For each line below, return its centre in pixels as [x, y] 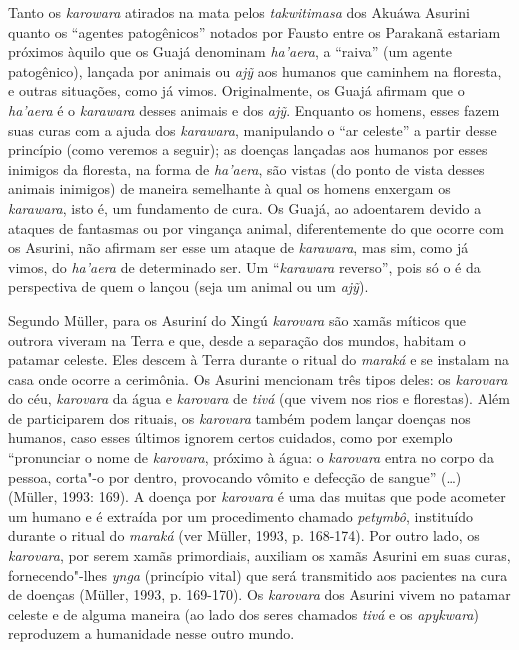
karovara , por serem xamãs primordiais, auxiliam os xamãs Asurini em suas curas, [259, 555]
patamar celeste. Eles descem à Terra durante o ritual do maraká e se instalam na [259, 359]
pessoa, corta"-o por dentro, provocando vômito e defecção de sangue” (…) [235, 476]
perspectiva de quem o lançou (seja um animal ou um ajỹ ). [188, 286]
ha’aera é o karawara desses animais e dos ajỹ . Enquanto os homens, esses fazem [254, 109]
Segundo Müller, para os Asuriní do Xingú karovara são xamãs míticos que [237, 319]
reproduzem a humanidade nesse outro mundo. [151, 633]
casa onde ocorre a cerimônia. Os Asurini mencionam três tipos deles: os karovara [258, 378]
